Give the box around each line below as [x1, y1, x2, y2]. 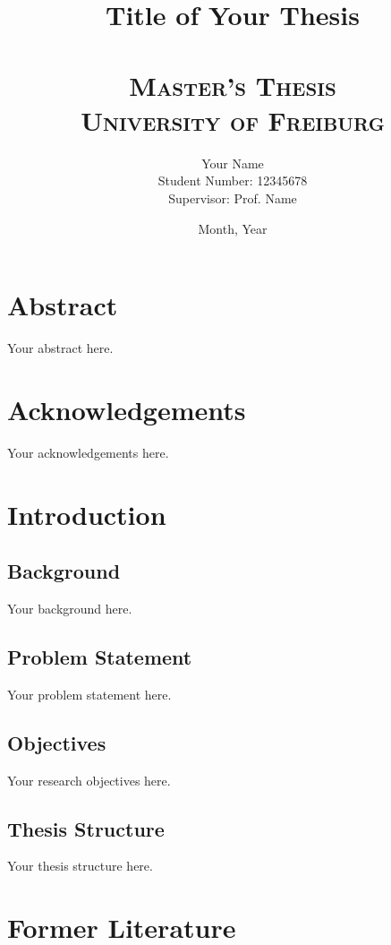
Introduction [7, 495, 166, 532]
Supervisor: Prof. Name [168, 189, 297, 208]
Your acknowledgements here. [7, 442, 169, 461]
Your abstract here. [7, 339, 114, 357]
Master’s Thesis [129, 66, 336, 103]
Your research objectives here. [7, 770, 171, 789]
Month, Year [198, 219, 268, 237]
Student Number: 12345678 [157, 171, 308, 190]
